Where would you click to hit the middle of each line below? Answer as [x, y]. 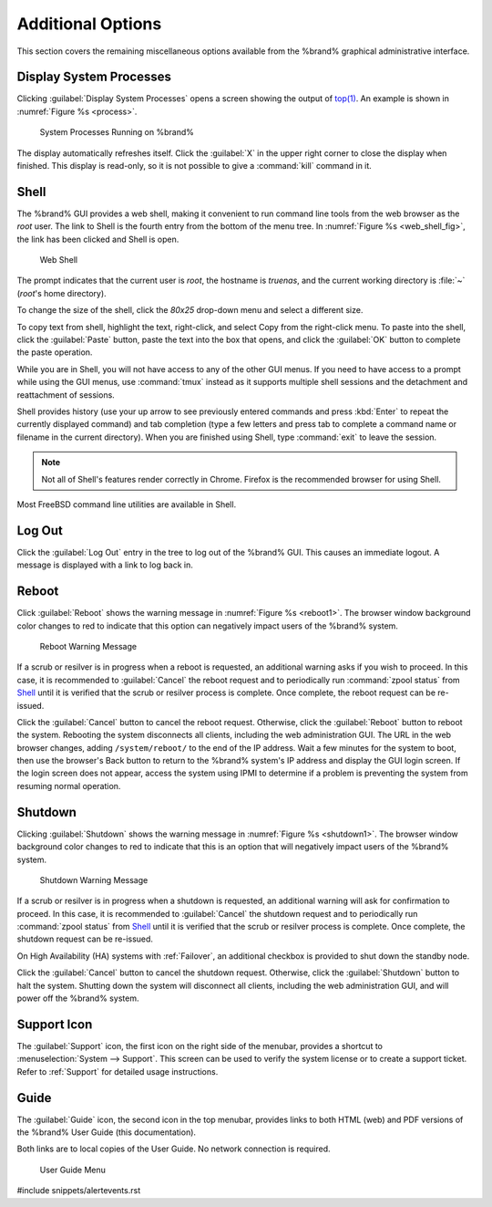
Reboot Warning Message [88, 646]
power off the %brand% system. [78, 998]
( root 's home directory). [61, 293]
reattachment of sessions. [66, 395]
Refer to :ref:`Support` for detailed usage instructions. [118, 1071]
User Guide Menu [73, 1170]
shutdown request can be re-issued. [85, 939]
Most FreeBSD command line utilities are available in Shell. [127, 504]
